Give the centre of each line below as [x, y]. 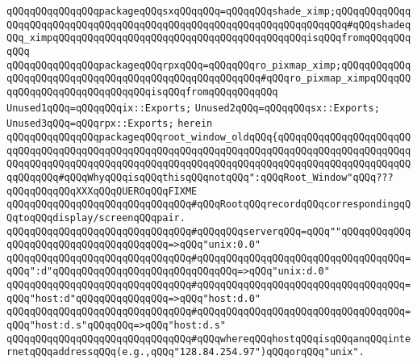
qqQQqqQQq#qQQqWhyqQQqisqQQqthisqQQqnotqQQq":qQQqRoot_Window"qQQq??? [200, 177]
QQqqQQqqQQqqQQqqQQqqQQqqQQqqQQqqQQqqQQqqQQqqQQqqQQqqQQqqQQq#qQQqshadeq [209, 25]
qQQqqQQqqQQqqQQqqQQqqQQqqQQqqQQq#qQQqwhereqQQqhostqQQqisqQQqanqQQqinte [209, 339]
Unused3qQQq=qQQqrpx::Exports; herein [110, 124]
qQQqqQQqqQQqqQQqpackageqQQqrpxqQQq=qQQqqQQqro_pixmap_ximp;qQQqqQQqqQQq [209, 65]
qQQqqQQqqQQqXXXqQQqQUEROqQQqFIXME [102, 191]
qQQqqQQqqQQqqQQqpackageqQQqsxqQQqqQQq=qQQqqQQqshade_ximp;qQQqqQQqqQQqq [209, 11]
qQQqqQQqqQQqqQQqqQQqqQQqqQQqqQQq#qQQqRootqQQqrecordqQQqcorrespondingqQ [209, 205]
